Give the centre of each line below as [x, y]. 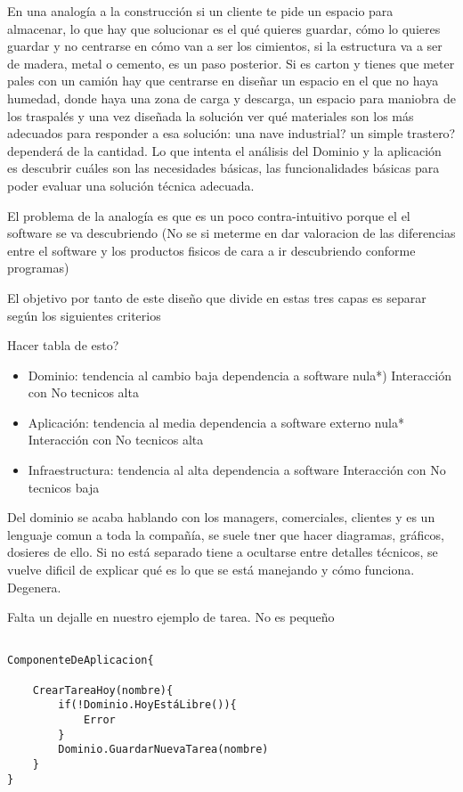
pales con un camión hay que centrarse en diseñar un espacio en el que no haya [223, 81]
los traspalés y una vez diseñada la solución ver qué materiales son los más [211, 115]
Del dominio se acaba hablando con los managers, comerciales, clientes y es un [221, 517]
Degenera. [34, 587]
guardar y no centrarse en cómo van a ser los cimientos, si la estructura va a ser [225, 46]
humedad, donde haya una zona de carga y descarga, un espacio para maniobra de [231, 98]
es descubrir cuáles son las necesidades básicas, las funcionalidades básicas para [223, 168]
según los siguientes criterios [84, 315]
